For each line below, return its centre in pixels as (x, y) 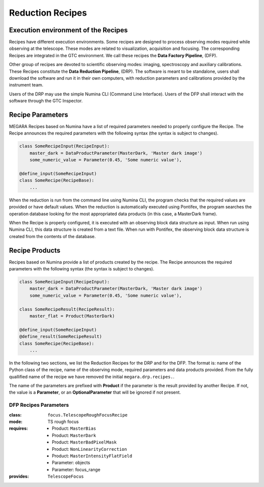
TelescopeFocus (66, 476)
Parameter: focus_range (76, 469)
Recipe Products (35, 250)
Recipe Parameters (39, 115)
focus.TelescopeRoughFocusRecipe (88, 415)
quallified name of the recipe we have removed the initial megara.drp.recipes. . (92, 376)
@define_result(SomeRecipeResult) (61, 337)
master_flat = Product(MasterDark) (72, 316)
